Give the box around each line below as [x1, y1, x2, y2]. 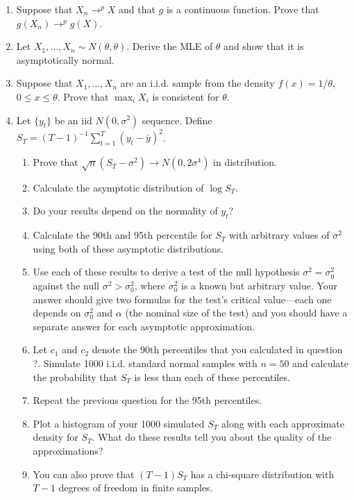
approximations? [33, 443, 103, 457]
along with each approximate [221, 416, 345, 430]
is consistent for [152, 89, 219, 103]
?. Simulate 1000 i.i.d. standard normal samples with [33, 355, 258, 370]
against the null [33, 278, 99, 292]
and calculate [292, 355, 348, 370]
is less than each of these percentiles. [134, 369, 290, 384]
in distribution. [213, 155, 278, 169]
